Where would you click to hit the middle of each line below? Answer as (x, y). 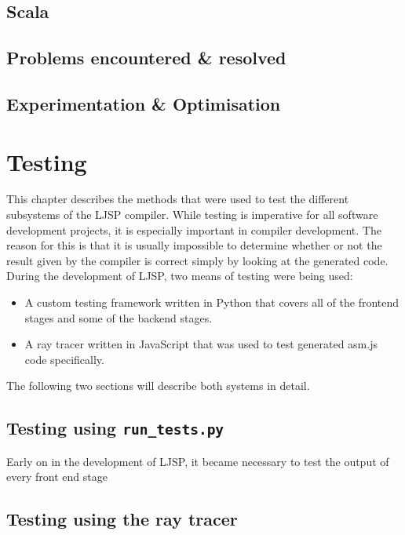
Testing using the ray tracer (122, 519)
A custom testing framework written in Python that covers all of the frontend (212, 302)
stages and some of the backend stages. (119, 317)
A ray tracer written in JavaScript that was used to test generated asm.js (201, 344)
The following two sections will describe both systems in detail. (158, 386)
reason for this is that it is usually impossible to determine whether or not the (194, 245)
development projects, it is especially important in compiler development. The (194, 229)
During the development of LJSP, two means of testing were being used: (180, 276)
